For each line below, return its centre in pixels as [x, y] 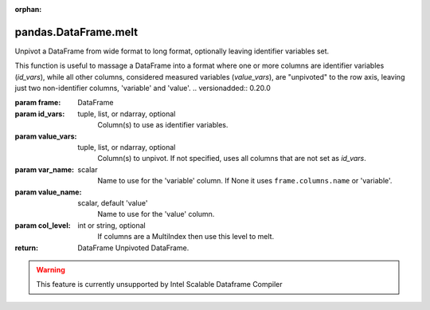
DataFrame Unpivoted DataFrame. [133, 248]
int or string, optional [112, 225]
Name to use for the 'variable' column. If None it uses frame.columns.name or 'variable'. [245, 181]
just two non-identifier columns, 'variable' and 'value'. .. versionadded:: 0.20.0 [143, 88]
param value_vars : [46, 136]
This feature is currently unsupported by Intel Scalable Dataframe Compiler [159, 284]
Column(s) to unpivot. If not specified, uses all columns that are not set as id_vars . [232, 159]
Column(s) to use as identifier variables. [163, 125]
